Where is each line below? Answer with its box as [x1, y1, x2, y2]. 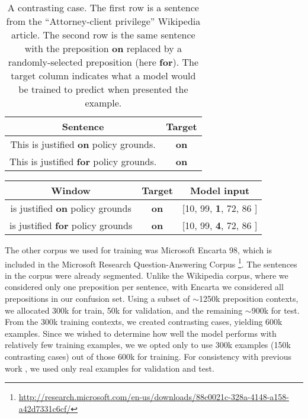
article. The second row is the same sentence [11, 28, 195, 41]
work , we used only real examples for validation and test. [5, 362, 214, 374]
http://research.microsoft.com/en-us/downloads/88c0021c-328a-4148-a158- [18, 391, 289, 403]
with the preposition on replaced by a [24, 41, 182, 55]
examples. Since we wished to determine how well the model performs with [5, 327, 277, 339]
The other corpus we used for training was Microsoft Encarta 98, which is [5, 244, 272, 256]
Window [51, 183, 91, 197]
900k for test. [251, 304, 300, 316]
